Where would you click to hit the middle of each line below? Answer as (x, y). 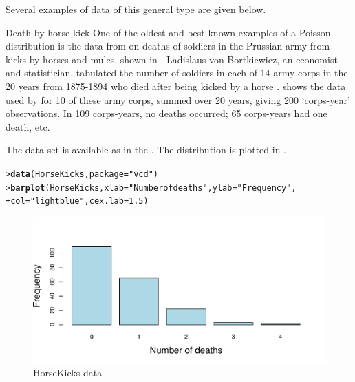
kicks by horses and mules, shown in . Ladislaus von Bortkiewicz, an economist (172, 59)
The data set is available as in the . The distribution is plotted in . (146, 150)
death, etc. (28, 126)
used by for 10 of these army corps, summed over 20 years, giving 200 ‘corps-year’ (178, 99)
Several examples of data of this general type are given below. (136, 9)
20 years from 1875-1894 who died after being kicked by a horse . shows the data (176, 86)
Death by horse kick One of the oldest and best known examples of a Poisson (168, 32)
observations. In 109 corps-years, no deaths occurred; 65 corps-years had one (166, 113)
